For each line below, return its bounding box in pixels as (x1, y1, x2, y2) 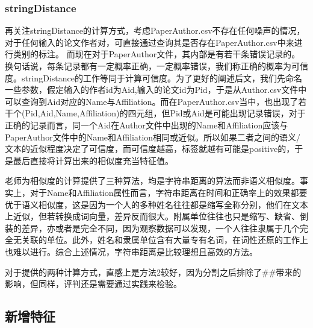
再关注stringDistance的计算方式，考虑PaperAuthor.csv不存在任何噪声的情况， (5, 24, 305, 37)
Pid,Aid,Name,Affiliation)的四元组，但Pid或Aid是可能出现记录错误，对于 (25, 107, 306, 119)
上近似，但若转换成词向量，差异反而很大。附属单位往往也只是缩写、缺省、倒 (5, 210, 308, 222)
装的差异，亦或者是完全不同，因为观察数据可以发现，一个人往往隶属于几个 (5, 221, 300, 234)
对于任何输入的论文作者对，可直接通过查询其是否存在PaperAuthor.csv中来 (5, 36, 294, 48)
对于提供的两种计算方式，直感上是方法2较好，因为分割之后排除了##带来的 (5, 265, 302, 278)
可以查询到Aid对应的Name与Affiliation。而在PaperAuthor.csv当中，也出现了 (5, 95, 299, 107)
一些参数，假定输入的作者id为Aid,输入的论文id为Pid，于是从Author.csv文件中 (5, 83, 307, 96)
